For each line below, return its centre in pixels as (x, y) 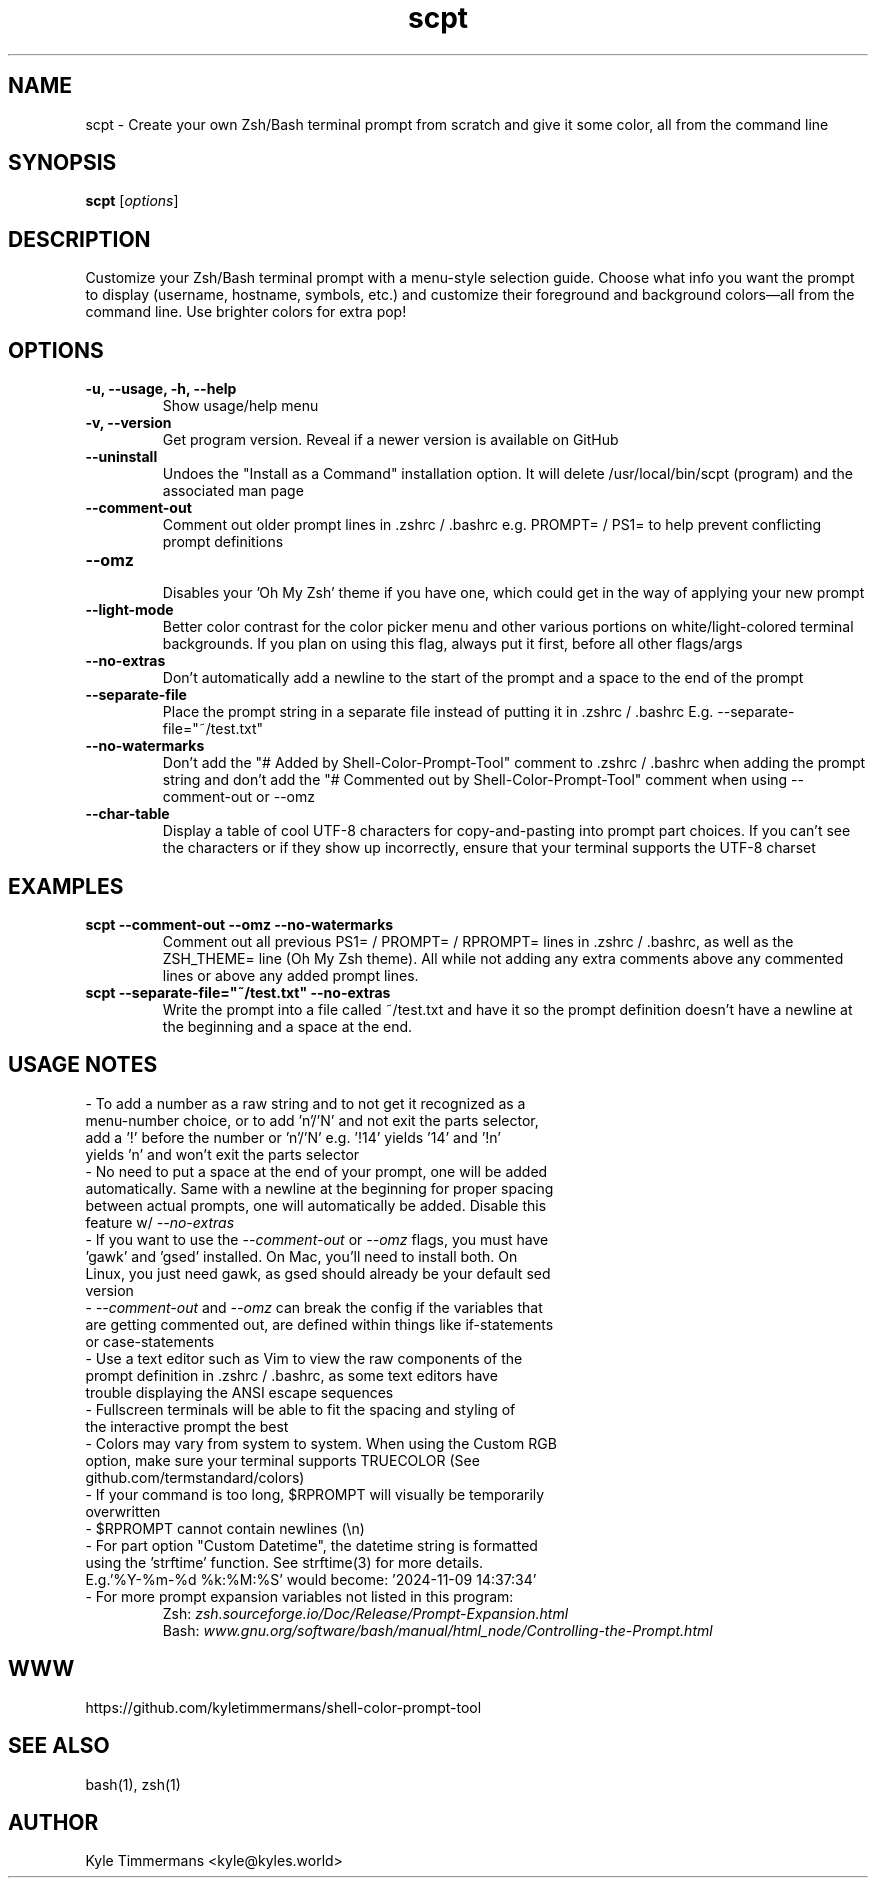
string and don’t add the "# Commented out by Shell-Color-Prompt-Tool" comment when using (475, 780)
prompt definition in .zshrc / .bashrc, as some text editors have (291, 1375)
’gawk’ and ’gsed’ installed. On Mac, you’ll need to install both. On (301, 1256)
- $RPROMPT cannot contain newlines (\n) (225, 1528)
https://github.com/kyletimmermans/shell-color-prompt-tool (283, 1707)
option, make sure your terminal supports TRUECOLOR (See (282, 1460)
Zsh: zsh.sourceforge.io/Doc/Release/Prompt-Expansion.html (365, 1613)
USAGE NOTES (83, 1065)
